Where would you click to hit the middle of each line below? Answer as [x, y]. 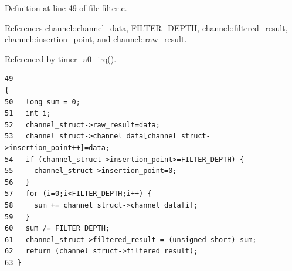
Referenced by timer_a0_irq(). [61, 58]
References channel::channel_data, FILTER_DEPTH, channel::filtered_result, [146, 27]
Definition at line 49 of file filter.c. [66, 8]
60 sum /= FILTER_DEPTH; [57, 228]
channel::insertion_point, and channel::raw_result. [96, 39]
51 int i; [28, 114]
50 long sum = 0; [43, 102]
